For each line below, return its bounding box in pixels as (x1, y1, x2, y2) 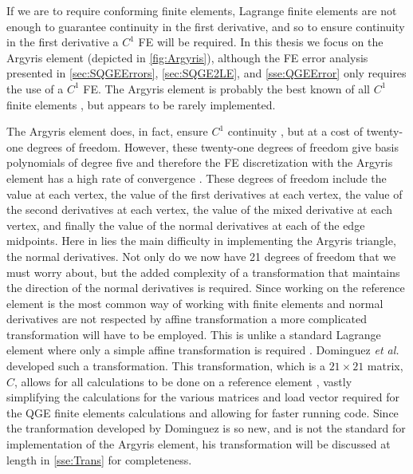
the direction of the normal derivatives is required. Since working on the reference (6, 279, 405, 296)
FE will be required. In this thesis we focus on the (138, 34, 383, 50)
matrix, (367, 357, 403, 374)
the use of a (6, 80, 64, 97)
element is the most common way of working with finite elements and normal (6, 294, 383, 311)
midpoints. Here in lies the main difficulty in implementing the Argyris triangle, (6, 232, 396, 249)
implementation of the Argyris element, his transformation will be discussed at (6, 436, 391, 452)
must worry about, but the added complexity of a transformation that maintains (6, 263, 400, 280)
